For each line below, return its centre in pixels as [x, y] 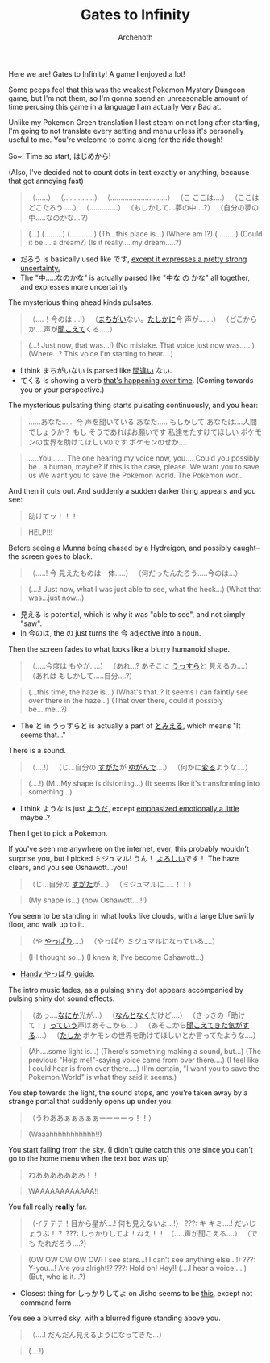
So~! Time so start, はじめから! [60, 156]
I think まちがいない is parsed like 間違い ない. [96, 370]
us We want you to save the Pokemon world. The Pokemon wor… [136, 475]
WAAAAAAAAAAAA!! [63, 1190]
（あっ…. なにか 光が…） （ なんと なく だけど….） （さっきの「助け [137, 1015]
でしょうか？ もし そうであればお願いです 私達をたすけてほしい [133, 431]
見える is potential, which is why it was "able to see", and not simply [133, 614]
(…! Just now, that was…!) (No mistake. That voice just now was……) [141, 345]
